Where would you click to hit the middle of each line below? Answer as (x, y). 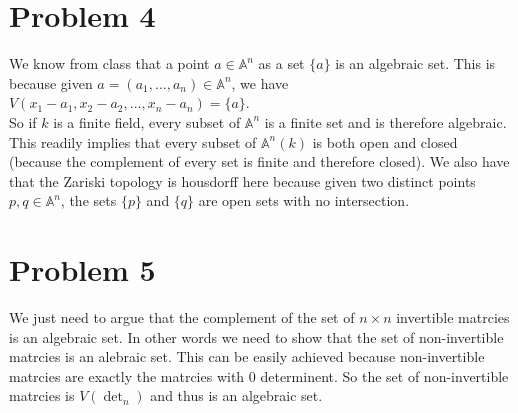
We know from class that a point (109, 63)
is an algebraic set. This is (415, 63)
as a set (281, 63)
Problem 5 (82, 269)
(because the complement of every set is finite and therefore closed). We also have (259, 161)
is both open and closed (385, 141)
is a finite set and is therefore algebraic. (385, 121)
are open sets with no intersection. (304, 200)
